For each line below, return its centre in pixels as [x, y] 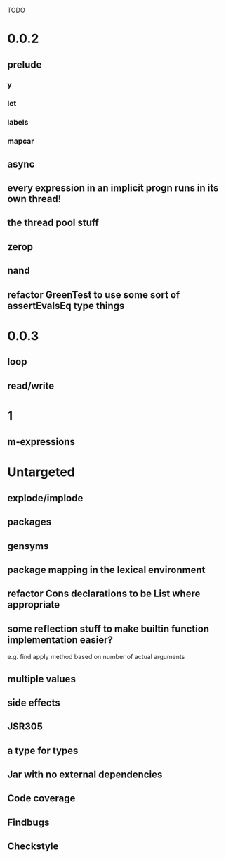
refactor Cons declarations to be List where [104, 594]
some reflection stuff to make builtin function [108, 628]
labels [18, 123]
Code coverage [41, 798]
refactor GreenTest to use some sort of [94, 295]
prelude [25, 64]
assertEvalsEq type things [66, 306]
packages [29, 522]
